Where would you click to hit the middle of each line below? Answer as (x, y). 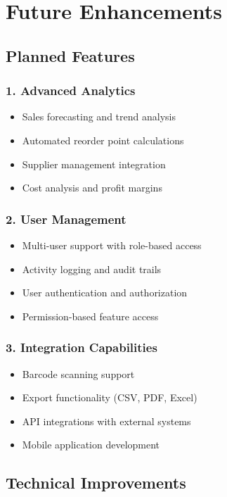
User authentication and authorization (105, 292)
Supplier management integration (94, 164)
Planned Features (70, 55)
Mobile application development (91, 445)
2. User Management (66, 219)
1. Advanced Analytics (71, 90)
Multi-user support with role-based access (112, 245)
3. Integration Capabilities (82, 347)
